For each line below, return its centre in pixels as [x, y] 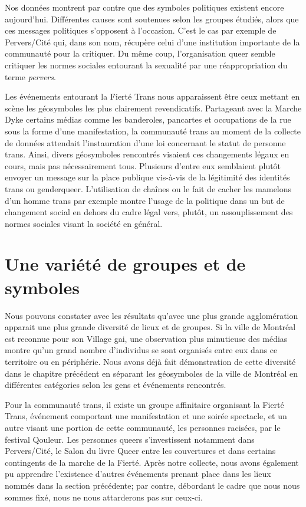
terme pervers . [30, 76]
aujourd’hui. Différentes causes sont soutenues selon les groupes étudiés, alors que [152, 19]
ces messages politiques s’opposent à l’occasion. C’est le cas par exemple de [141, 30]
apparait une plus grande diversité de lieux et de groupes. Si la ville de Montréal [150, 327]
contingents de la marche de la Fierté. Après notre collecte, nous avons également [152, 462]
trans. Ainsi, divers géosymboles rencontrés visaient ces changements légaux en [147, 154]
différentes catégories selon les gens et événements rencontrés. [116, 385]
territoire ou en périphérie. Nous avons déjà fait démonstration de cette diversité [150, 361]
